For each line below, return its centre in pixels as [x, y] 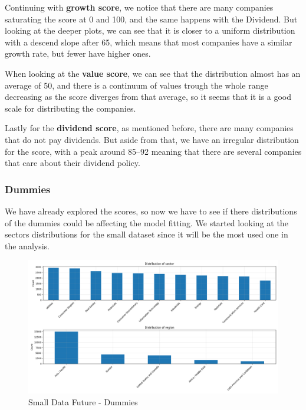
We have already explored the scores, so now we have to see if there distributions [151, 211]
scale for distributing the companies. [70, 108]
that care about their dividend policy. [73, 163]
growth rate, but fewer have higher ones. [78, 53]
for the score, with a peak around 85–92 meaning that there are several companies [153, 151]
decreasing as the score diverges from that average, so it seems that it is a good [148, 97]
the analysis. [27, 245]
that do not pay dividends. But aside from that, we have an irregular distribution [152, 139]
